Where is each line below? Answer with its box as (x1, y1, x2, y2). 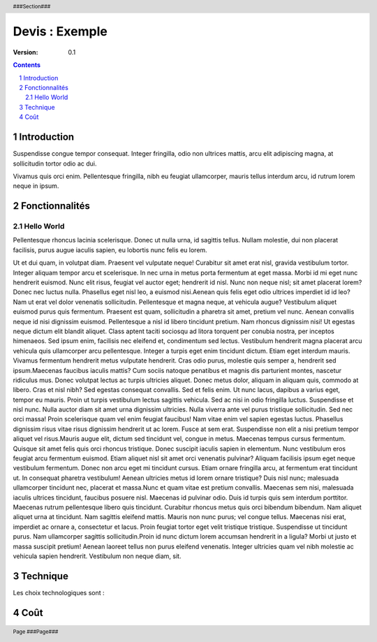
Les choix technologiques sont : (13, 588, 105, 597)
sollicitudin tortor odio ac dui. (13, 159, 97, 168)
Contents (13, 61, 41, 69)
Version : (13, 48, 38, 56)
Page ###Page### (13, 628, 59, 635)
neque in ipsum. (13, 182, 59, 190)
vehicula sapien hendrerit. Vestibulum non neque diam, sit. (13, 552, 182, 560)
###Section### (13, 3, 51, 10)
